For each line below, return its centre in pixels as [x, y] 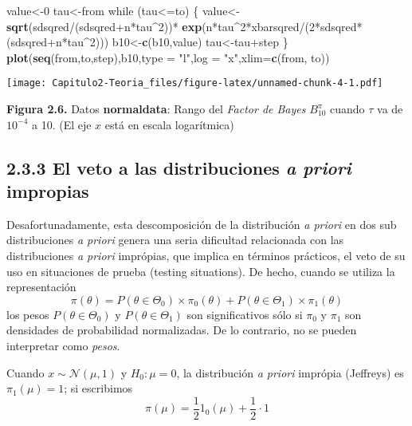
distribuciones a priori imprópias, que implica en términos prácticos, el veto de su [206, 255]
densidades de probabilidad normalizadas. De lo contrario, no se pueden [182, 330]
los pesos [28, 314]
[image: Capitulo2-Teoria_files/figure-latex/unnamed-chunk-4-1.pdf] [195, 83]
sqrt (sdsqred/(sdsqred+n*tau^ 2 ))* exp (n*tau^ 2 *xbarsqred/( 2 [161, 26]
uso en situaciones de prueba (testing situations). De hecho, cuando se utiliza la [201, 271]
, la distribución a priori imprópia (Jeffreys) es [290, 372]
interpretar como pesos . [63, 345]
